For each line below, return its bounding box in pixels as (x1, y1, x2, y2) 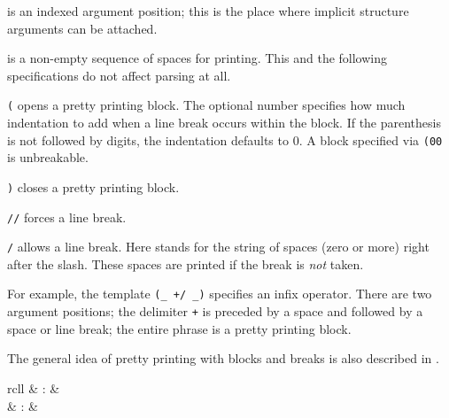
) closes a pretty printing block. (7, 177, 180, 196)
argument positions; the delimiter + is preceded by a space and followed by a (7, 302, 423, 321)
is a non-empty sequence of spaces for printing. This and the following (7, 49, 388, 67)
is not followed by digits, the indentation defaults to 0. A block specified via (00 (7, 130, 443, 149)
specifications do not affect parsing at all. (7, 66, 231, 84)
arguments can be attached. (7, 19, 158, 37)
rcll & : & (7, 378, 60, 397)
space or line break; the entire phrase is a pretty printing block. (7, 319, 352, 337)
